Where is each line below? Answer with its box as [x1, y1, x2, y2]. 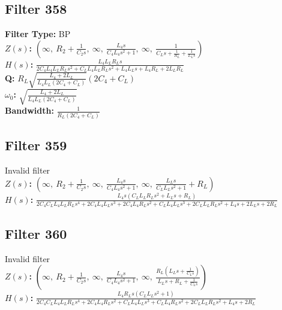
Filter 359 [5, 136, 67, 154]
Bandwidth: [5, 104, 54, 117]
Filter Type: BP [5, 28, 71, 40]
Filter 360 [5, 224, 67, 242]
